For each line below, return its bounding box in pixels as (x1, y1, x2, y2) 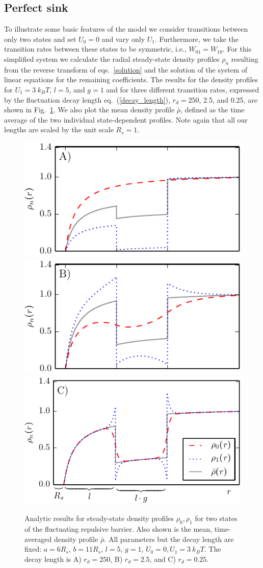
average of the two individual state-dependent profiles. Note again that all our (4, 114, 248, 125)
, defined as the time (180, 104, 245, 115)
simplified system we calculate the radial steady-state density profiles (4, 53, 220, 64)
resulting (231, 53, 258, 64)
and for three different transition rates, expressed (106, 84, 259, 94)
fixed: (24, 543, 42, 554)
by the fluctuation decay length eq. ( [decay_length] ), (4, 94, 170, 105)
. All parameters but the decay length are (104, 533, 234, 544)
